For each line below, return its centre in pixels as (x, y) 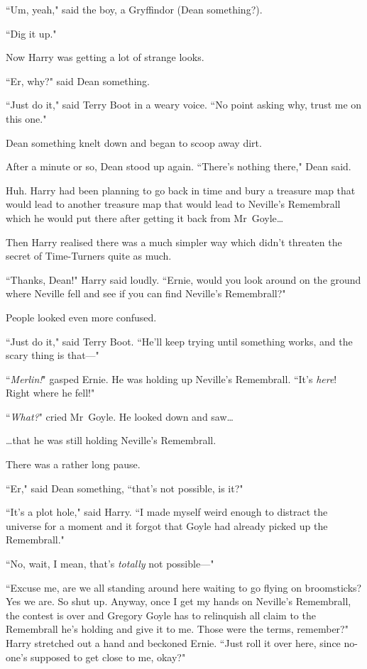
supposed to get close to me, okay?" (108, 657)
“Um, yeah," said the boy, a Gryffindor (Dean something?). (134, 9)
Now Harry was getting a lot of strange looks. (105, 57)
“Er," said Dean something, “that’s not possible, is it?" (125, 488)
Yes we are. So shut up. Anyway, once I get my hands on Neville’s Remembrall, (179, 601)
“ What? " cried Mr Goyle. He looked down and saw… (120, 416)
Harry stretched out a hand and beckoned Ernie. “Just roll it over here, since (173, 643)
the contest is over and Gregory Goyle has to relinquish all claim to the (161, 615)
